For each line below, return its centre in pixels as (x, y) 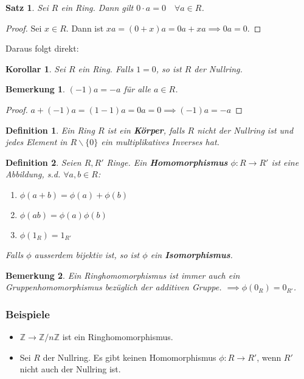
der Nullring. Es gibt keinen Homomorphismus (130, 357)
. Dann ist (85, 28)
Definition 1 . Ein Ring (50, 130)
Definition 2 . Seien (43, 162)
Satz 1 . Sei (27, 7)
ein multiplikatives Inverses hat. (160, 142)
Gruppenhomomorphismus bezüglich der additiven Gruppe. (114, 287)
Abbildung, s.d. (33, 174)
